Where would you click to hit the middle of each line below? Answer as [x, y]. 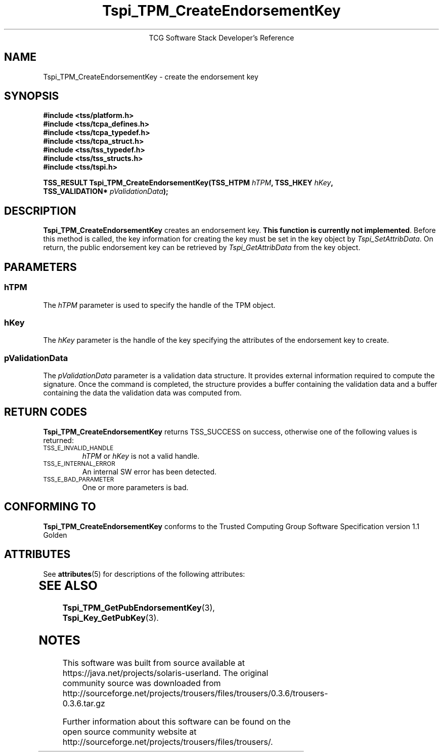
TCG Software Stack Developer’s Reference [221, 37]
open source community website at [129, 732]
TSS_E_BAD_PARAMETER [79, 479]
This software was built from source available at [153, 663]
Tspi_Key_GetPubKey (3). [110, 618]
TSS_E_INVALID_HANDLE [78, 448]
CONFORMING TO [50, 507]
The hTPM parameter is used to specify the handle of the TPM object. [159, 305]
